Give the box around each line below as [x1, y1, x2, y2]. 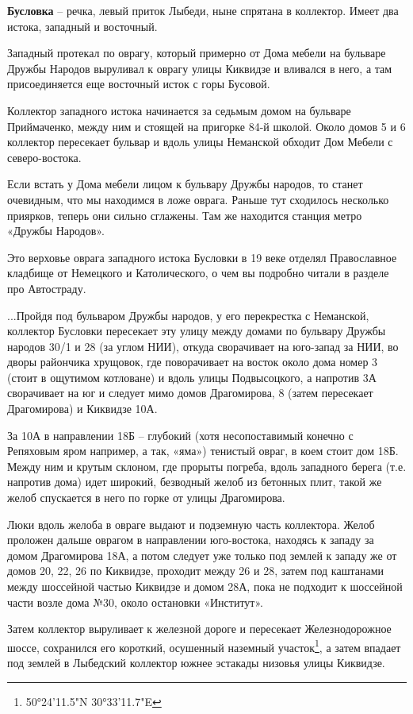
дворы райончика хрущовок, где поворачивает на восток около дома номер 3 [7, 353, 378, 370]
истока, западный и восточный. [7, 17, 158, 34]
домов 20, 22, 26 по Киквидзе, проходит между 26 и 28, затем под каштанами [7, 562, 384, 579]
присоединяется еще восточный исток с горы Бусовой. [7, 75, 270, 92]
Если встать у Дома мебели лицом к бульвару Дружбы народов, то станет [7, 176, 363, 192]
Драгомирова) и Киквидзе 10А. [7, 400, 158, 417]
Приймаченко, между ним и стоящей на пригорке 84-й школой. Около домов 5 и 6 [7, 118, 406, 134]
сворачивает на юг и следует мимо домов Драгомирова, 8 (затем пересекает [7, 384, 373, 401]
